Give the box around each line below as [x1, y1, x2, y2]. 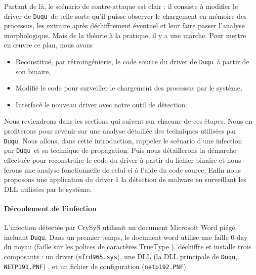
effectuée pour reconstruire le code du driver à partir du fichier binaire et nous [4, 154, 241, 165]
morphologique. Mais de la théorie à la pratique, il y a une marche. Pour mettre [4, 30, 246, 40]
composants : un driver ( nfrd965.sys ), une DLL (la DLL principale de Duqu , [4, 251, 238, 261]
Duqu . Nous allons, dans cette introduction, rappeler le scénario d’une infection [4, 135, 242, 145]
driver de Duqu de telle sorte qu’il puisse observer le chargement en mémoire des [4, 10, 247, 21]
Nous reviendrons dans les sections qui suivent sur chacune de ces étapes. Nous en [4, 116, 253, 126]
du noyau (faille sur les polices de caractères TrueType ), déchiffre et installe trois [4, 241, 252, 252]
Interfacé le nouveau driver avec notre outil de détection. [15, 99, 187, 109]
